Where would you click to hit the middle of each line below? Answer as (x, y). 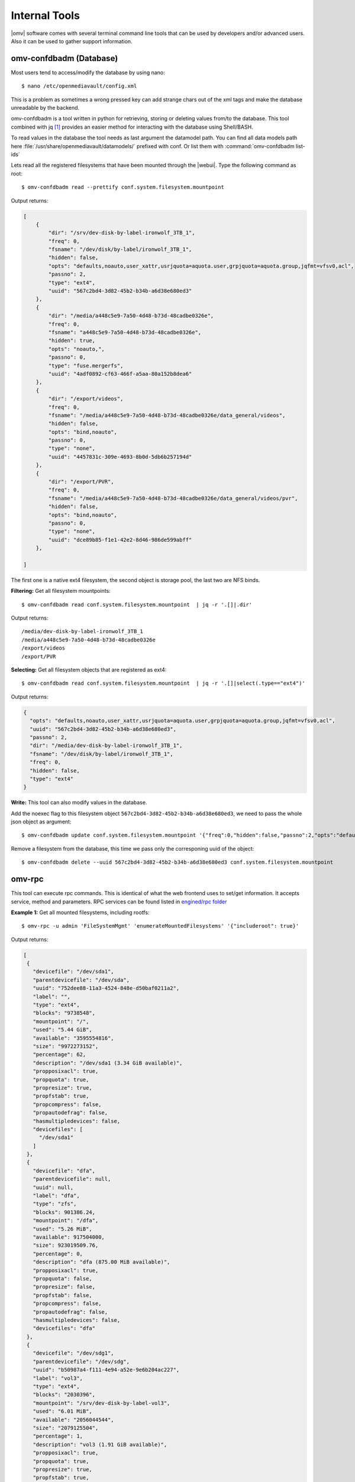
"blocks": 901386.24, (64, 1212)
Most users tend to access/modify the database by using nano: (88, 72)
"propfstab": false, (63, 1295)
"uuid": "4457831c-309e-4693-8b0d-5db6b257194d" (120, 457)
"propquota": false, (63, 1278)
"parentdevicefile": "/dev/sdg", (81, 1361)
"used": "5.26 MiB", (63, 1229)
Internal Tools (45, 15)
